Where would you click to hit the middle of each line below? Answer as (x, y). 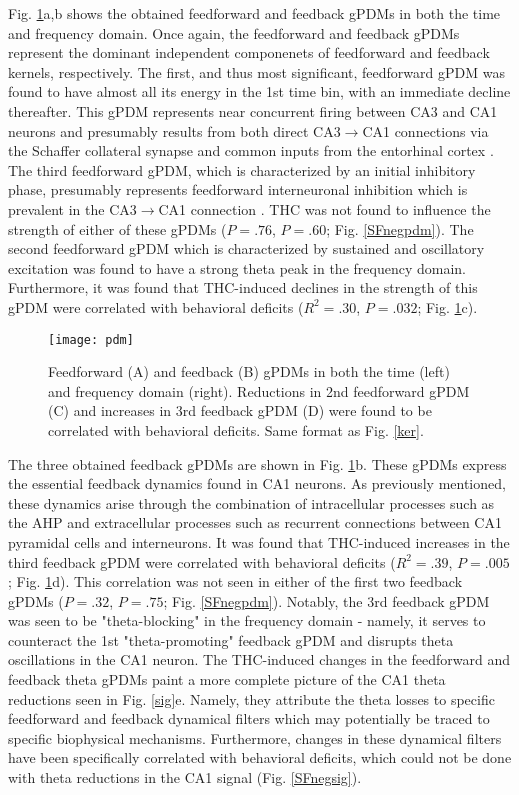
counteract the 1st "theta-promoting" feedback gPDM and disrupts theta (231, 639)
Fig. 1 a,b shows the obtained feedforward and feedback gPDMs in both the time (254, 13)
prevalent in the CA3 (72, 208)
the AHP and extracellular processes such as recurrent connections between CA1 (255, 522)
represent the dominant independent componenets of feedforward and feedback (249, 52)
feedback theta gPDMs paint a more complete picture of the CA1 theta (227, 679)
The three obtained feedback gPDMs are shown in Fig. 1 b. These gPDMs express (257, 463)
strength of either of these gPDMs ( (117, 228)
